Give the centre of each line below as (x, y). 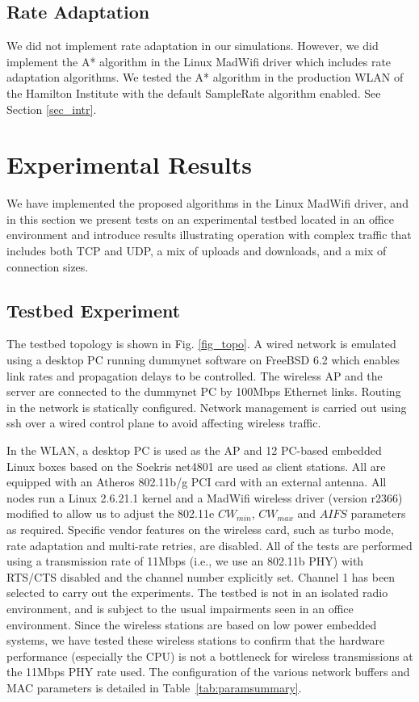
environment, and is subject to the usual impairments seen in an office (180, 608)
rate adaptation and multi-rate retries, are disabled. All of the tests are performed (209, 545)
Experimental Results (129, 164)
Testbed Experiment (94, 310)
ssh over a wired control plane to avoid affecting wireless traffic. (164, 423)
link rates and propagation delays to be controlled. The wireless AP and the (195, 375)
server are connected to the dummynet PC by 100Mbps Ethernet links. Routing (204, 391)
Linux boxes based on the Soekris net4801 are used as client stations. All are (196, 466)
